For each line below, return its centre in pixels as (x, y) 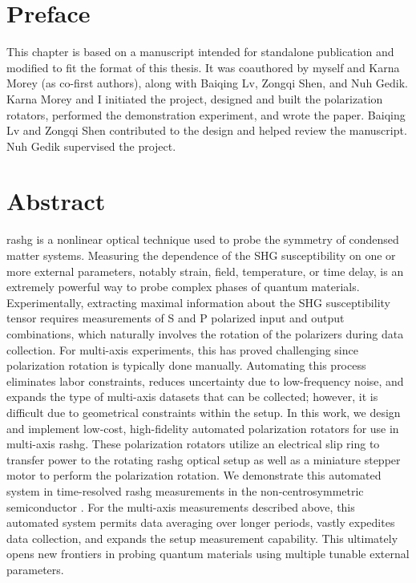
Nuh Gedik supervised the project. (91, 146)
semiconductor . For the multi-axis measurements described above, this (181, 506)
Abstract (56, 201)
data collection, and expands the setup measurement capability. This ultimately (202, 538)
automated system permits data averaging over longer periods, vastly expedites (201, 522)
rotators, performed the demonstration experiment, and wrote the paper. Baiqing (206, 114)
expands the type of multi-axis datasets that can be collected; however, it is (192, 397)
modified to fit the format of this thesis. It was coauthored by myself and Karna (203, 67)
